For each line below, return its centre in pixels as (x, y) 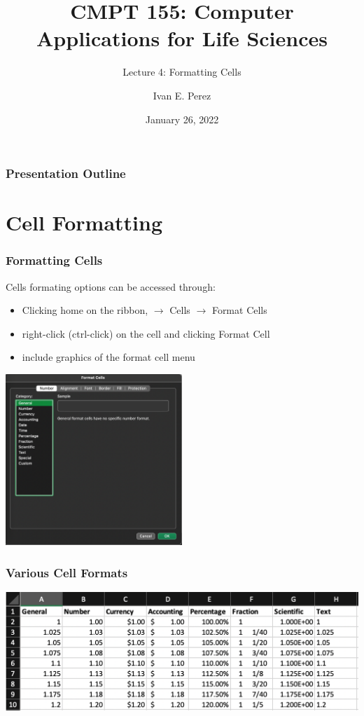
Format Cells (239, 310)
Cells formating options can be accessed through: (111, 286)
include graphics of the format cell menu (108, 357)
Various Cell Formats (67, 572)
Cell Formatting (84, 222)
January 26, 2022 (182, 119)
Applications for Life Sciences (182, 38)
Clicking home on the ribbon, (85, 310)
